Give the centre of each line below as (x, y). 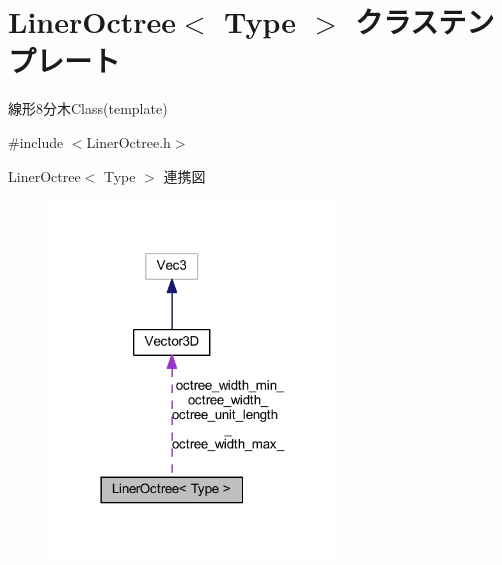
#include (36, 141)
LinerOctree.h (128, 141)
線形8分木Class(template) (88, 108)
